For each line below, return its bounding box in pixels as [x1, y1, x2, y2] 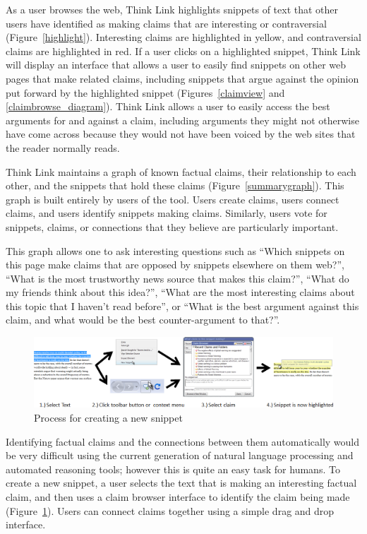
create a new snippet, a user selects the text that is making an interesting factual [6, 475, 357, 490]
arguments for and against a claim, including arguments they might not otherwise [6, 112, 359, 127]
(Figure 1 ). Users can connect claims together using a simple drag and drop [6, 503, 335, 518]
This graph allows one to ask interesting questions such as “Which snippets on [6, 243, 345, 258]
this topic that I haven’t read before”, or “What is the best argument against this [6, 298, 359, 313]
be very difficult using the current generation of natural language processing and [6, 448, 354, 463]
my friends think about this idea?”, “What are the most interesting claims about [6, 285, 355, 299]
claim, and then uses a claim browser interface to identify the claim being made [6, 490, 350, 504]
